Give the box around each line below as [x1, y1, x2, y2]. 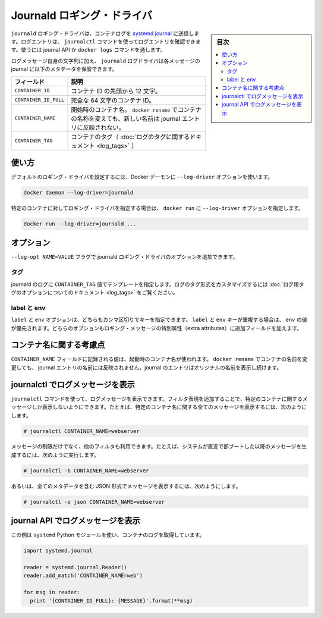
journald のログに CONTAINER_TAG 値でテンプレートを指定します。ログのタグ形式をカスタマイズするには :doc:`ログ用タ [11, 280, 304, 288]
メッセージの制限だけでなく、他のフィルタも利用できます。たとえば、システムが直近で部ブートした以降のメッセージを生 [11, 443, 307, 450]
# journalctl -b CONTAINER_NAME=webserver [23, 467, 149, 474]
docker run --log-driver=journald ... [23, 220, 137, 227]
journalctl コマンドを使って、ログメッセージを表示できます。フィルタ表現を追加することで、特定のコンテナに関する [11, 395, 303, 402]
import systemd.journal [23, 547, 93, 554]
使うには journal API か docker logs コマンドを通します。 [21, 46, 166, 54]
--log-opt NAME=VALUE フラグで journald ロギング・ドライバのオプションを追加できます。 [11, 253, 238, 261]
